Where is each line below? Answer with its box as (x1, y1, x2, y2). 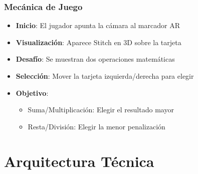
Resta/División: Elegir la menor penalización (28, 121, 165, 131)
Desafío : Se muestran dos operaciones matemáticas (16, 54, 175, 64)
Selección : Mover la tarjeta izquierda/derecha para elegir (16, 71, 194, 81)
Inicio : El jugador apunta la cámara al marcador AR (16, 20, 180, 31)
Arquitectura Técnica (4, 150, 154, 171)
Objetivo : (16, 87, 49, 98)
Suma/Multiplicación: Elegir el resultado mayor (28, 104, 174, 115)
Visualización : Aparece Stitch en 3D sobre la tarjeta (16, 37, 181, 47)
